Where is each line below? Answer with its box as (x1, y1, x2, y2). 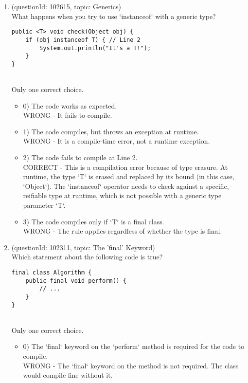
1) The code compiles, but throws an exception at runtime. (23, 126, 199, 136)
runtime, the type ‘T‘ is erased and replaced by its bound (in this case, (23, 171, 234, 182)
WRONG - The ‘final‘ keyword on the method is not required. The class (23, 360, 239, 370)
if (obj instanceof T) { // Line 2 (25, 36, 141, 43)
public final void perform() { (25, 277, 127, 284)
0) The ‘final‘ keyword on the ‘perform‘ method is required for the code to (23, 341, 245, 351)
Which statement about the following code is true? (11, 252, 163, 262)
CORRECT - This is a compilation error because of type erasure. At (23, 162, 228, 172)
